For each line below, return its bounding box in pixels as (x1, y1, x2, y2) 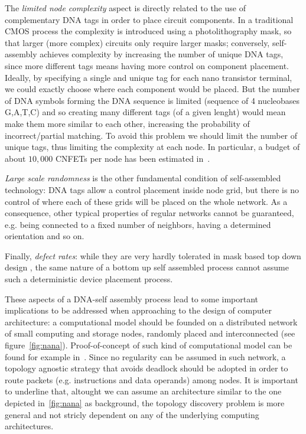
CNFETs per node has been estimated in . (55, 152, 210, 164)
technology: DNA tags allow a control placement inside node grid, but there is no (5, 183, 299, 195)
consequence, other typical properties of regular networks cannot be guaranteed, (5, 207, 294, 219)
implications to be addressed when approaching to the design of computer (5, 304, 272, 316)
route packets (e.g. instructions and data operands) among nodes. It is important (5, 373, 298, 386)
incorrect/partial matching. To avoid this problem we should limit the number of (5, 129, 298, 141)
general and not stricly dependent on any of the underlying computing (5, 408, 259, 420)
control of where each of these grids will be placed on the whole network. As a (5, 195, 288, 207)
